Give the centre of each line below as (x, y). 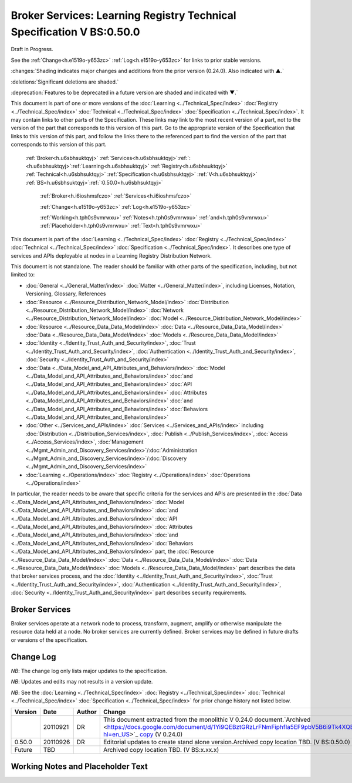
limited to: (23, 275)
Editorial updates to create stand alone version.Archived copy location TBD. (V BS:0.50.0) (226, 742)
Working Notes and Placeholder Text (79, 766)
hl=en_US (116, 734)
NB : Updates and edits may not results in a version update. (82, 682)
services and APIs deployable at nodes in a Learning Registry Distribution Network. (111, 255)
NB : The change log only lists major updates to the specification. (89, 671)
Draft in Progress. (32, 49)
